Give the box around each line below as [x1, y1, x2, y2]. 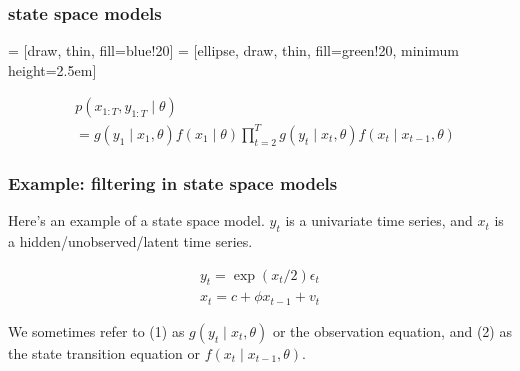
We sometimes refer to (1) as [8, 320, 185, 341]
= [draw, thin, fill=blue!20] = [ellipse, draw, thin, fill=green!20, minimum [8, 40, 459, 61]
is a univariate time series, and [285, 210, 473, 231]
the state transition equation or [8, 342, 200, 363]
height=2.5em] [8, 59, 97, 80]
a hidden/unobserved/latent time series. [8, 230, 253, 251]
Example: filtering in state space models [8, 170, 338, 195]
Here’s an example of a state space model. [8, 210, 265, 231]
